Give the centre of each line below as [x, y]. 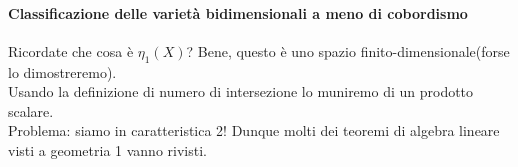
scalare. [31, 110]
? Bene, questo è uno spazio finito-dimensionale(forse [348, 50]
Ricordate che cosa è [71, 50]
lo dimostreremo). [62, 71]
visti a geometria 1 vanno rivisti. [107, 149]
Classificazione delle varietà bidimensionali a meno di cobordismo [238, 12]
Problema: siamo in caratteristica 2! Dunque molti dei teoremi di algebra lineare [254, 130]
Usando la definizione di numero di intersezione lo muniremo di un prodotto [241, 91]
